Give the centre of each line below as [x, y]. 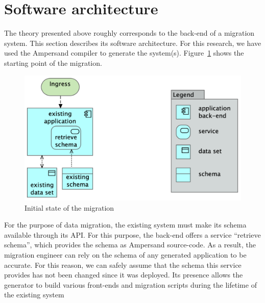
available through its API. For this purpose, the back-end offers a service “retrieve [132, 234]
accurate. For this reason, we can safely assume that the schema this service [123, 264]
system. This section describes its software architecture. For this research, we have [133, 43]
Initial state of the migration [69, 207]
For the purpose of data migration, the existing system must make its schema [125, 225]
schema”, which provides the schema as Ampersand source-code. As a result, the [130, 245]
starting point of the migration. [53, 62]
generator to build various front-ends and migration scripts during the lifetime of [130, 284]
